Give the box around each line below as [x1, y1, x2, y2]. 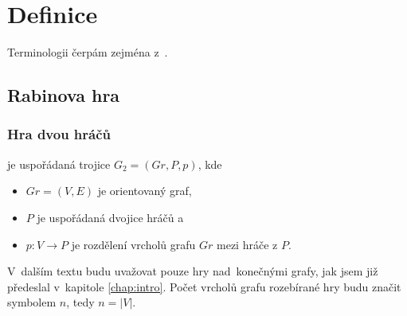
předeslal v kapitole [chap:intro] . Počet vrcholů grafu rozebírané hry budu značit [7, 278, 401, 295]
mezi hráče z [217, 236, 278, 252]
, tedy [66, 294, 95, 310]
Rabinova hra [7, 83, 120, 107]
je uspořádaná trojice [7, 155, 111, 172]
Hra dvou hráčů [7, 124, 112, 144]
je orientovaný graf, [97, 182, 192, 199]
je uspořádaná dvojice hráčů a [37, 209, 184, 225]
